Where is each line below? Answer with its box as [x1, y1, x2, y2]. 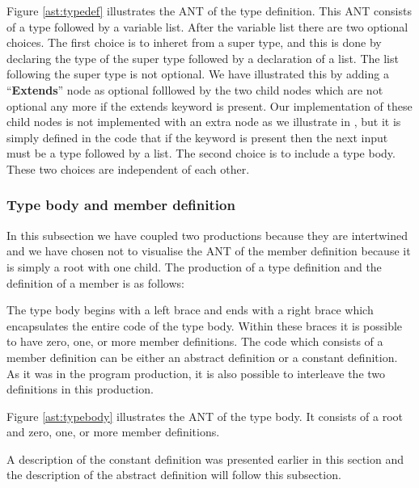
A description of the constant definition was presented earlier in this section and [6, 450, 404, 467]
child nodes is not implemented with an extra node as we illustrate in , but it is [6, 113, 401, 130]
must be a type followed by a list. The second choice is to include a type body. [6, 145, 396, 162]
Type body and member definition [6, 195, 235, 215]
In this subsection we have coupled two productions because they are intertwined [6, 226, 408, 243]
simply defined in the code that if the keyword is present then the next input [6, 128, 388, 145]
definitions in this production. [6, 381, 154, 398]
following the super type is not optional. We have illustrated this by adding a [6, 65, 389, 82]
